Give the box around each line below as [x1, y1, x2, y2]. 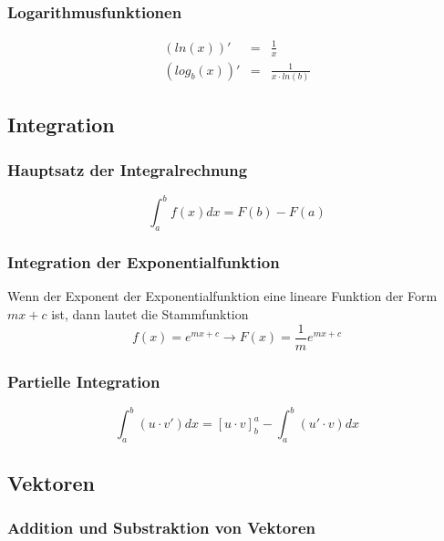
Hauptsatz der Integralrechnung [7, 158, 248, 181]
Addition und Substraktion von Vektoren [7, 515, 315, 538]
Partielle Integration [7, 369, 160, 392]
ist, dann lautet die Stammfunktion [51, 305, 249, 324]
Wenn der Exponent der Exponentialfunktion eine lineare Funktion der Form [7, 286, 438, 306]
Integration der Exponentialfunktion [7, 251, 280, 274]
